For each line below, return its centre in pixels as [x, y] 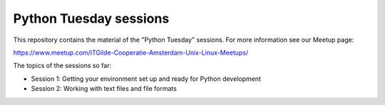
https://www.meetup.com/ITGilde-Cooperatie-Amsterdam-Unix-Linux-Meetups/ [131, 52]
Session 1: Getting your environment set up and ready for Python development [146, 79]
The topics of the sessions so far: [62, 66]
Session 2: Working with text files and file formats [104, 89]
